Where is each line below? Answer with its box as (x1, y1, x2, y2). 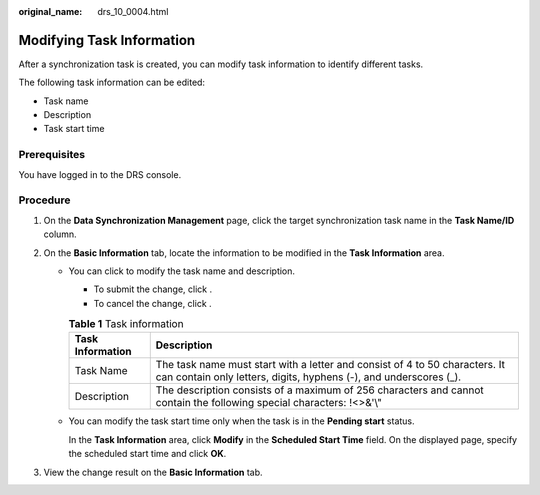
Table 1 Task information (68, 317, 184, 331)
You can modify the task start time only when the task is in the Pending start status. (68, 415, 415, 427)
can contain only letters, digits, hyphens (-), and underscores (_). (155, 370, 462, 384)
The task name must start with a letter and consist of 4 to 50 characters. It (155, 358, 505, 372)
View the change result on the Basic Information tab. (43, 466, 264, 478)
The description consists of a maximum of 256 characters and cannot (155, 383, 484, 397)
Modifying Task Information (18, 31, 196, 49)
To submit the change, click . (93, 283, 213, 295)
